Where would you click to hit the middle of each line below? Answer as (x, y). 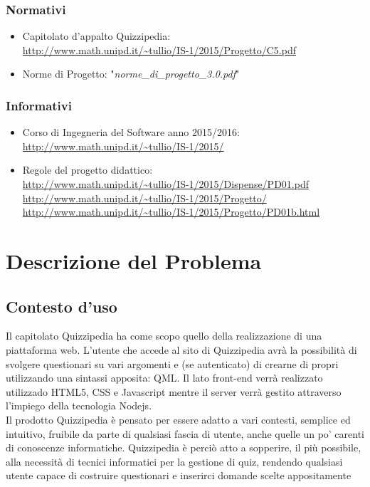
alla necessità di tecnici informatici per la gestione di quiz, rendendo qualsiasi (174, 461)
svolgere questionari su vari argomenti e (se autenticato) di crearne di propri (172, 363)
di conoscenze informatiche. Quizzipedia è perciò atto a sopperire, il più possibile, (184, 447)
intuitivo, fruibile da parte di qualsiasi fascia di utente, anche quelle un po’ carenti (185, 433)
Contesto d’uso (62, 306)
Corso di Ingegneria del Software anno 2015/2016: (131, 132)
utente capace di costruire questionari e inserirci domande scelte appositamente (179, 475)
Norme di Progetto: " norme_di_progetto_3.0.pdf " (131, 74)
